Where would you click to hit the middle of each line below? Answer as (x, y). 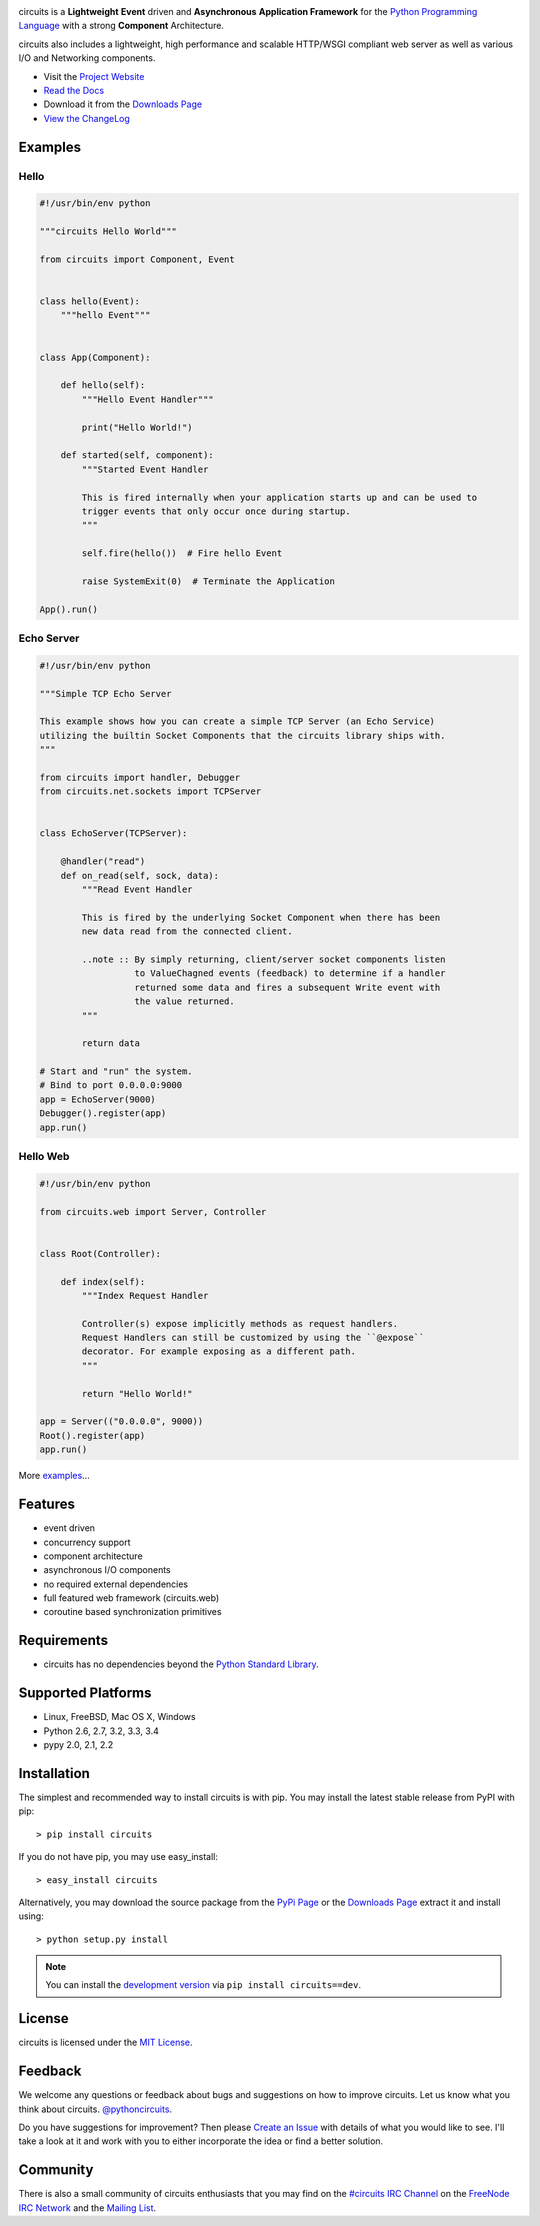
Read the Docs (74, 90)
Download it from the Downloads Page (123, 104)
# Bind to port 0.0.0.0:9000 (111, 1085)
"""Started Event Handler (145, 469)
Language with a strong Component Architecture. (121, 26)
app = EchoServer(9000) (98, 1099)
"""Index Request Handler (145, 1295)
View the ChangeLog (86, 118)
